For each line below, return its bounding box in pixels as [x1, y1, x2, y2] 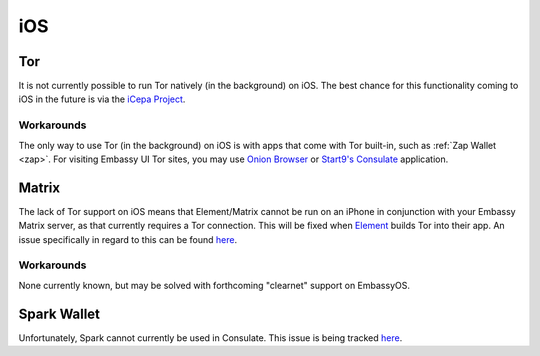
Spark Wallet [18, 305, 100, 322]
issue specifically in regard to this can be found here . [18, 233, 238, 245]
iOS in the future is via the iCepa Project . [18, 93, 186, 105]
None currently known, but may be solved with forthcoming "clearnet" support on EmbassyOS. [18, 279, 410, 291]
